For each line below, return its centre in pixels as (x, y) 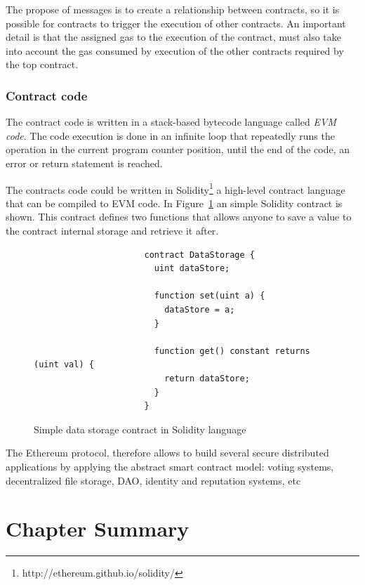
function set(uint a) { (210, 296)
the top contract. (42, 64)
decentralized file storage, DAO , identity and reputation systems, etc (153, 480)
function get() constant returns (232, 351)
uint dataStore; (192, 269)
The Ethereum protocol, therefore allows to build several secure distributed (167, 453)
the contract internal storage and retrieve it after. (112, 230)
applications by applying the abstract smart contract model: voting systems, (170, 466)
